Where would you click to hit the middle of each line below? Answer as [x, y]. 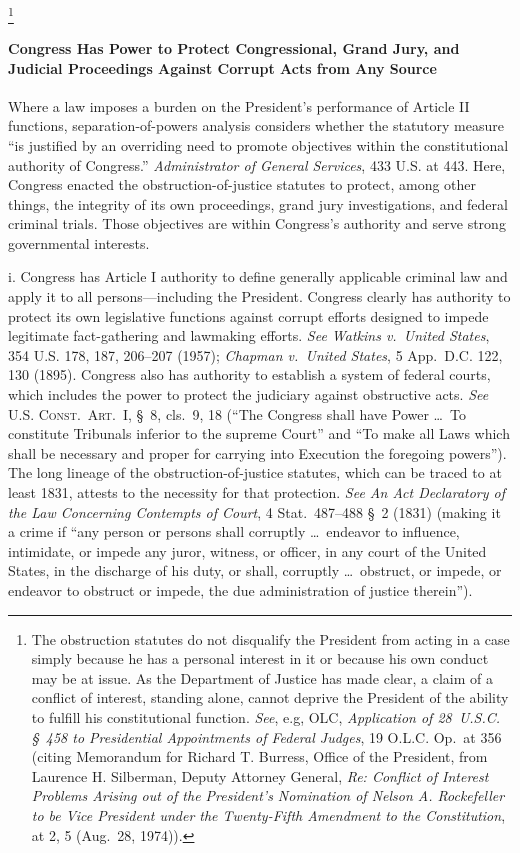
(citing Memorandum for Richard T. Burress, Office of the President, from [259, 756]
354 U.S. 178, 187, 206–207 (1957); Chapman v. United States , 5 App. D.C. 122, [255, 354]
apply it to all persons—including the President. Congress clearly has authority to [259, 296]
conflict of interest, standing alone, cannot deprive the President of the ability [270, 697]
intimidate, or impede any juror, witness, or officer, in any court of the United [247, 550]
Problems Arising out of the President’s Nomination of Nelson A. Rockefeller [268, 795]
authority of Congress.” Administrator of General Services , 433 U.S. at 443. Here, [257, 164]
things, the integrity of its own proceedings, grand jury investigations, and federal [258, 203]
